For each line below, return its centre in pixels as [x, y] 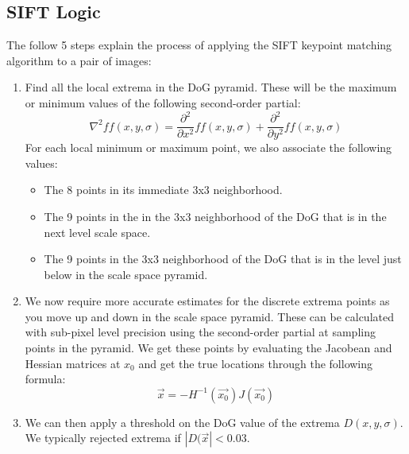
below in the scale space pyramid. [126, 274]
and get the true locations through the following [256, 363]
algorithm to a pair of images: [79, 60]
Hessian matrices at [73, 363]
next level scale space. [97, 232]
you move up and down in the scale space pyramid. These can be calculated [209, 316]
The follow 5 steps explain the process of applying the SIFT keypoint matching [199, 45]
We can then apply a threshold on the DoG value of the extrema [182, 422]
